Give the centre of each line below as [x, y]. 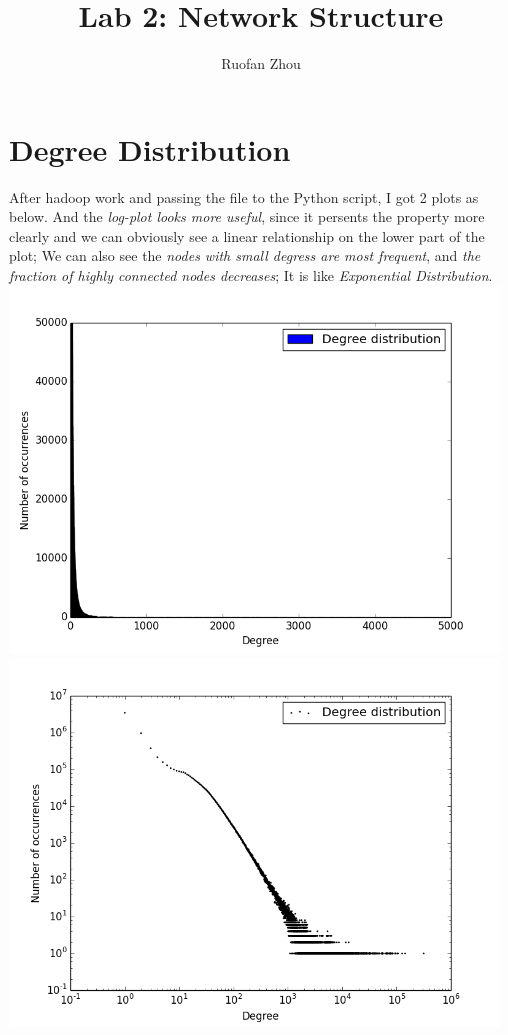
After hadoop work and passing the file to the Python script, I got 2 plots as [244, 196]
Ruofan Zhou [261, 63]
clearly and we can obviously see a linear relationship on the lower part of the [247, 235]
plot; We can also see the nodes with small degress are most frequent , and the [245, 255]
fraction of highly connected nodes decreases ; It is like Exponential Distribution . [251, 275]
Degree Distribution [150, 148]
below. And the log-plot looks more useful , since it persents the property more [247, 216]
